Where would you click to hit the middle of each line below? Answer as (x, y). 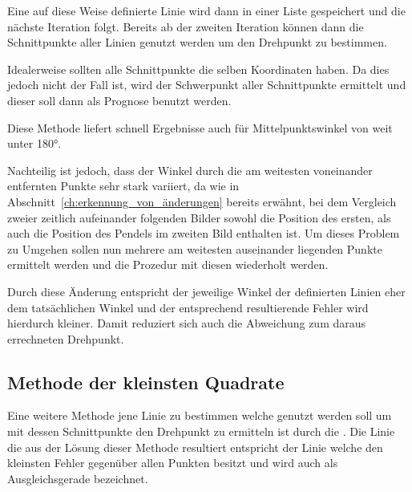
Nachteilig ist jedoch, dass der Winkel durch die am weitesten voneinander (190, 170)
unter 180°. (34, 143)
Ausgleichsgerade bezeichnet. (78, 478)
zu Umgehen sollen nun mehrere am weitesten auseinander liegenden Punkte (195, 248)
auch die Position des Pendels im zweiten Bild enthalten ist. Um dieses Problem (204, 233)
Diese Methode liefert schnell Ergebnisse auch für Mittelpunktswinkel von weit (200, 127)
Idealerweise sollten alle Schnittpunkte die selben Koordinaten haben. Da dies (198, 69)
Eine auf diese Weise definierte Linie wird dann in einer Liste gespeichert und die (206, 10)
